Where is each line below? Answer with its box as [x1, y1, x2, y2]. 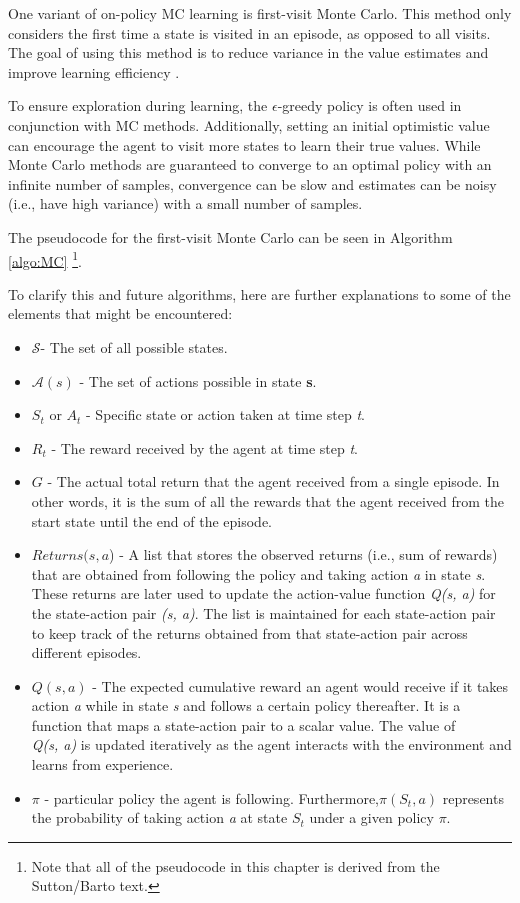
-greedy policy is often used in [277, 95, 462, 116]
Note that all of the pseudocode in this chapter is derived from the [31, 855, 440, 876]
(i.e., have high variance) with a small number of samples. [8, 193, 363, 214]
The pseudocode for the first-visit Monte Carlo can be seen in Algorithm [8, 226, 453, 247]
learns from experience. [31, 754, 174, 775]
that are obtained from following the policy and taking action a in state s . [31, 563, 486, 584]
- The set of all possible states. [40, 336, 228, 357]
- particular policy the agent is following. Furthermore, [44, 787, 379, 808]
